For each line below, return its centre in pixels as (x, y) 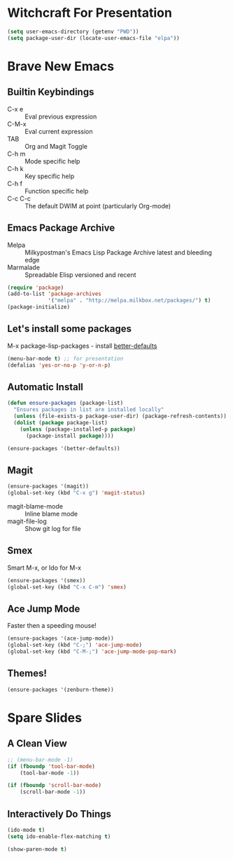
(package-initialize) (39, 307)
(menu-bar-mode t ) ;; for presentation (65, 358)
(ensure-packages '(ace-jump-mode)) (61, 639)
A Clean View (37, 744)
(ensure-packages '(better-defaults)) (64, 448)
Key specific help (50, 176)
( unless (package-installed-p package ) (78, 429)
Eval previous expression (61, 116)
